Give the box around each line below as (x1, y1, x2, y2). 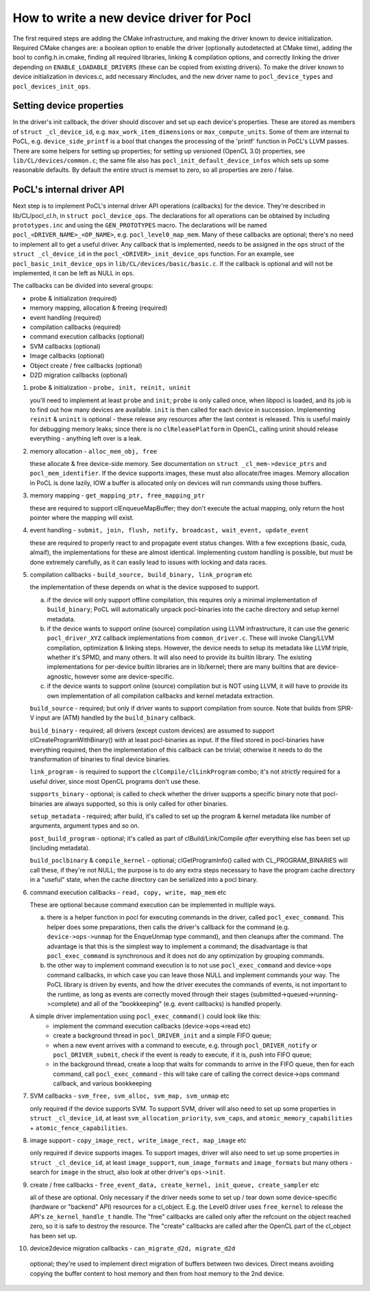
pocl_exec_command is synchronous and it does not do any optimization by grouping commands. (47, 952, 325, 959)
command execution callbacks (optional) (29, 332, 145, 341)
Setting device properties (12, 100, 124, 112)
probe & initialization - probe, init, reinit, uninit (29, 384, 191, 392)
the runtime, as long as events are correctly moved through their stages (47, 990, 249, 998)
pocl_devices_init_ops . (12, 82, 91, 90)
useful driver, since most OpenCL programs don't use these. (29, 777, 201, 785)
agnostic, (47, 672, 73, 680)
